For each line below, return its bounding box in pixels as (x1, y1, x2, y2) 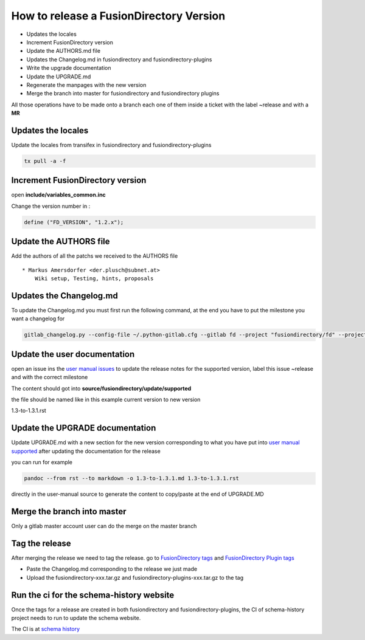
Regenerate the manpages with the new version (26, 81, 147, 88)
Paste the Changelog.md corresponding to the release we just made (26, 565, 198, 573)
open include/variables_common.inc (11, 191, 106, 199)
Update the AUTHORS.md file (26, 47, 100, 55)
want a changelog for (11, 315, 65, 322)
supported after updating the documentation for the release (11, 447, 161, 455)
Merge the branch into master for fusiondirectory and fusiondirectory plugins (26, 90, 220, 97)
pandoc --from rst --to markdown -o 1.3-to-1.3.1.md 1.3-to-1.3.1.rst (24, 475, 240, 482)
